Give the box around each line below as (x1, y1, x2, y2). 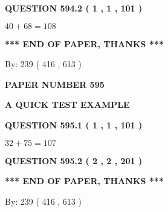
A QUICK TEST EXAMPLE (5, 98, 130, 111)
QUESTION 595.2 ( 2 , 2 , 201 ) (5, 154, 143, 167)
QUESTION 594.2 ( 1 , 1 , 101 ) (5, 2, 143, 14)
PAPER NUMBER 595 (5, 78, 105, 90)
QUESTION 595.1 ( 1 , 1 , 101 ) (5, 118, 143, 131)
